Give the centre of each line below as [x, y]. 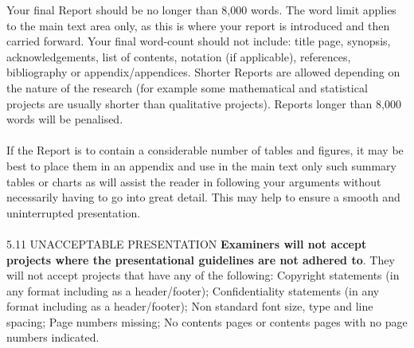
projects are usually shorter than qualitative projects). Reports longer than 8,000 [204, 103]
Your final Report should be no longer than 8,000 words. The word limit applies [201, 10]
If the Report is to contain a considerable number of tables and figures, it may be [205, 150]
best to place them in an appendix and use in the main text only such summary [201, 165]
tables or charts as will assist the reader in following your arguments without [194, 181]
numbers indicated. [53, 337]
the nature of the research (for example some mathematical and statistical [187, 87]
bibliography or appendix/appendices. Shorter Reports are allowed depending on [203, 72]
